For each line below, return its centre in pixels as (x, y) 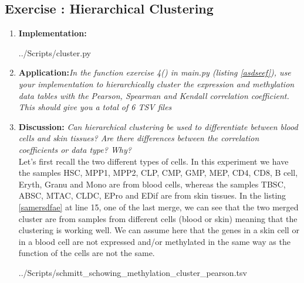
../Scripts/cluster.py (55, 52)
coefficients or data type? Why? (75, 149)
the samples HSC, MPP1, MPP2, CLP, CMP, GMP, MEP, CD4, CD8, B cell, (158, 173)
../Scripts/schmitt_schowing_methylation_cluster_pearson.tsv (133, 272)
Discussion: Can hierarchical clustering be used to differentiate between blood (158, 126)
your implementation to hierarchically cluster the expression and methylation (156, 83)
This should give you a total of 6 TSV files (95, 107)
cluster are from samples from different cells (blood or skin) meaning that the (158, 218)
